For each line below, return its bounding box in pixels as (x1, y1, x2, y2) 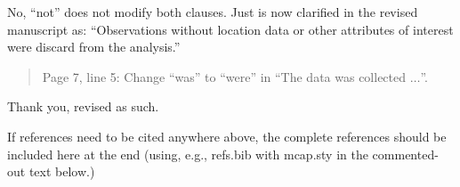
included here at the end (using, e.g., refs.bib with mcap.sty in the (7, 144, 368, 163)
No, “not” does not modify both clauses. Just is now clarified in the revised (7, 3, 418, 20)
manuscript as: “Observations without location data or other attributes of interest (7, 20, 454, 38)
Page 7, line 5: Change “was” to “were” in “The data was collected (42, 67, 407, 85)
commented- (372, 144, 439, 163)
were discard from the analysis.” (7, 37, 181, 56)
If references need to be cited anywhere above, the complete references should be (7, 126, 447, 145)
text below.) (28, 162, 95, 181)
